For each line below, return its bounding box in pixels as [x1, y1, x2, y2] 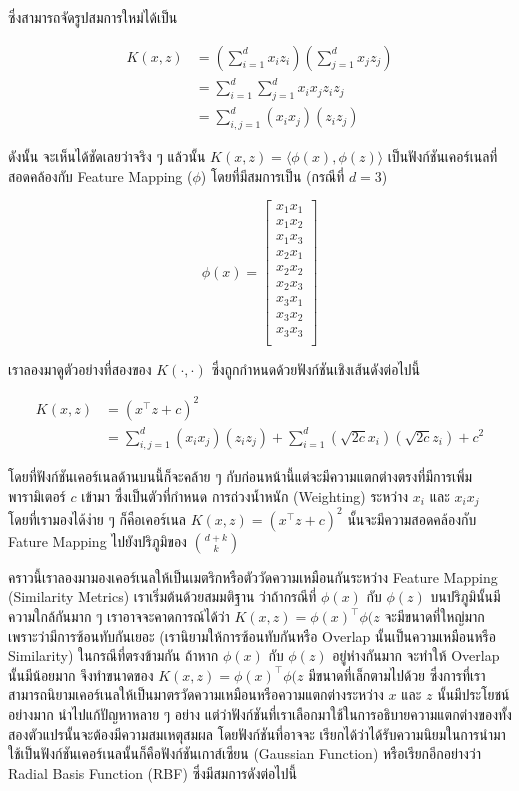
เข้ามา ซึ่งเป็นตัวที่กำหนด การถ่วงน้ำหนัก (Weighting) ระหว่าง [81, 485, 409, 506]
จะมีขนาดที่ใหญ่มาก [384, 606, 485, 627]
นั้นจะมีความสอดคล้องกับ [347, 508, 477, 529]
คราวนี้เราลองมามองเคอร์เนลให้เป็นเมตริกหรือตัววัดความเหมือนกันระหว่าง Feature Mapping [8, 566, 498, 587]
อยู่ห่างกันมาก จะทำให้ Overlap [332, 645, 500, 666]
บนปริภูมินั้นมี [430, 586, 501, 607]
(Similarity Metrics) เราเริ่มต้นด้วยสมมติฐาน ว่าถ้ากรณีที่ [8, 586, 317, 607]
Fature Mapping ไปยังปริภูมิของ [8, 530, 187, 551]
